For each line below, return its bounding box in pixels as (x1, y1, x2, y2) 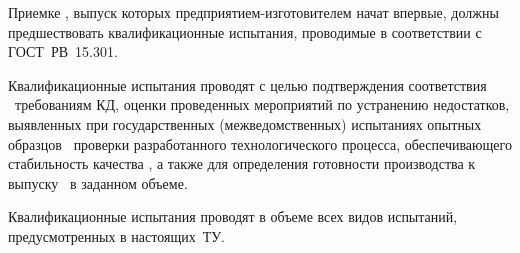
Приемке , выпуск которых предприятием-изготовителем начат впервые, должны (8, 2, 499, 22)
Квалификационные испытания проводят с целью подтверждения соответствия (8, 74, 487, 95)
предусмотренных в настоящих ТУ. (8, 225, 226, 246)
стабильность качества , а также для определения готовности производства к (8, 153, 476, 174)
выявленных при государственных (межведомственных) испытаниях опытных (8, 113, 482, 134)
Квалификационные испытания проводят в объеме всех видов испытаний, (8, 206, 458, 227)
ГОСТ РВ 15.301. (8, 41, 118, 62)
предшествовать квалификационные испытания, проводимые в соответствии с (8, 21, 482, 42)
